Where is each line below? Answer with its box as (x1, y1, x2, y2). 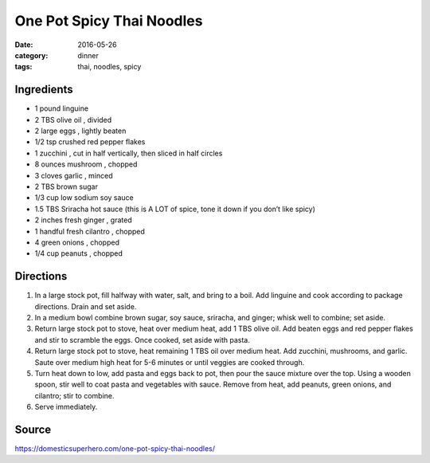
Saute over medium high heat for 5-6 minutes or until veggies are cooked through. (34, 357, 305, 367)
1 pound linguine (34, 104, 89, 113)
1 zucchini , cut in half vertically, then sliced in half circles (34, 148, 223, 158)
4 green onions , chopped (34, 237, 119, 247)
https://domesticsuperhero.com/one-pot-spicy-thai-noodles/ (14, 444, 215, 453)
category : (14, 50, 49, 60)
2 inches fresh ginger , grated (34, 215, 132, 225)
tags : (14, 62, 33, 72)
